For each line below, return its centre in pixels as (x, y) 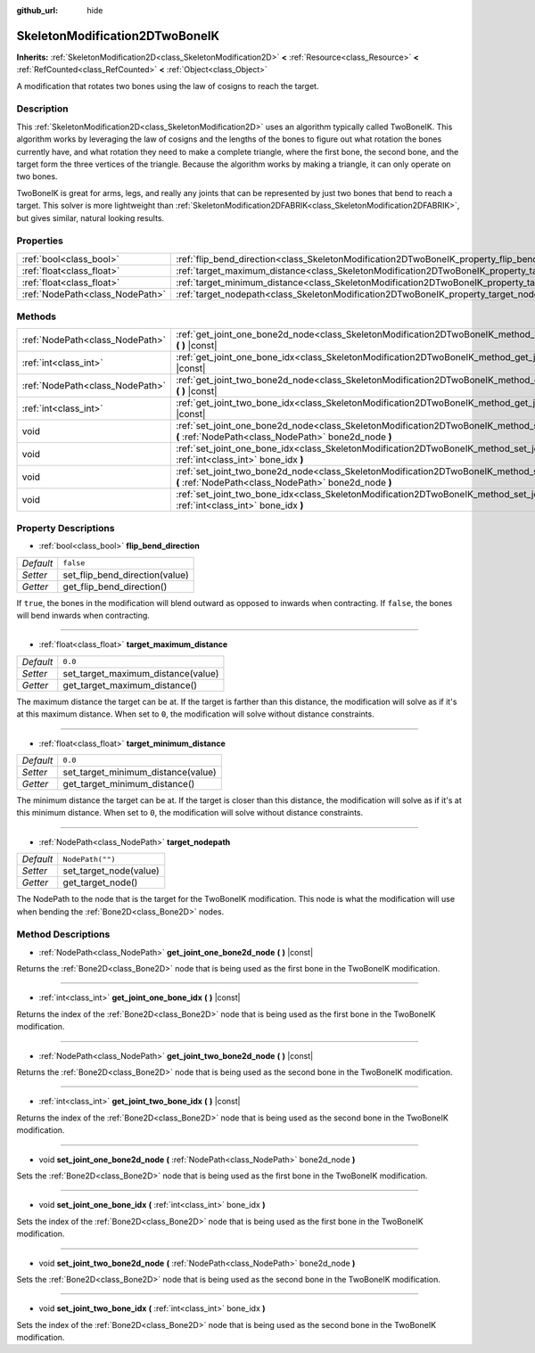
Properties (40, 241)
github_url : (37, 10)
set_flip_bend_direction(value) (126, 575)
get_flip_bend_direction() (115, 586)
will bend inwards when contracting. (83, 615)
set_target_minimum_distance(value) (140, 772)
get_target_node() (100, 882)
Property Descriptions (66, 528)
